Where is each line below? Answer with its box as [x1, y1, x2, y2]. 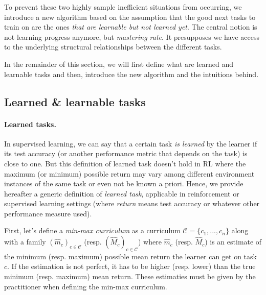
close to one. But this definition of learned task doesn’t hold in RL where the [4, 158, 246, 168]
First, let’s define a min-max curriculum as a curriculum [4, 225, 181, 236]
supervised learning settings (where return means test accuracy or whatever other [4, 198, 260, 209]
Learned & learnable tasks [4, 93, 146, 109]
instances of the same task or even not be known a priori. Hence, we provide [4, 178, 243, 189]
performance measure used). [4, 208, 92, 218]
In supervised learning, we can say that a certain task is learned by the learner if [4, 138, 257, 149]
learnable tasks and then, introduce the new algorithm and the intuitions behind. [4, 68, 259, 79]
